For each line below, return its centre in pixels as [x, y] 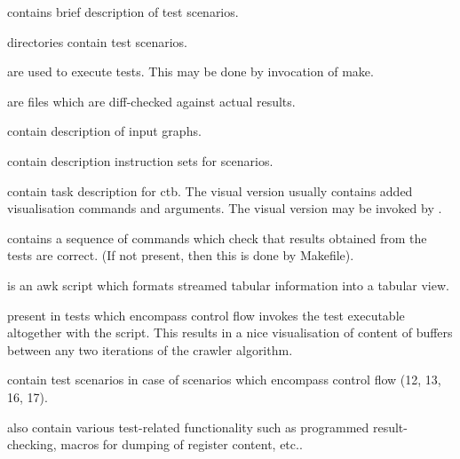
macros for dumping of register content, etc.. [182, 444]
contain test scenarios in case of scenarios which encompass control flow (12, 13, [224, 380]
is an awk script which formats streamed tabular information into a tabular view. [228, 285]
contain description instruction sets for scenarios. [140, 160]
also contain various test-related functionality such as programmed [188, 427]
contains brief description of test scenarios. [123, 12]
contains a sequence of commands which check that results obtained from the [217, 237]
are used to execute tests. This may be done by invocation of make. [190, 71]
